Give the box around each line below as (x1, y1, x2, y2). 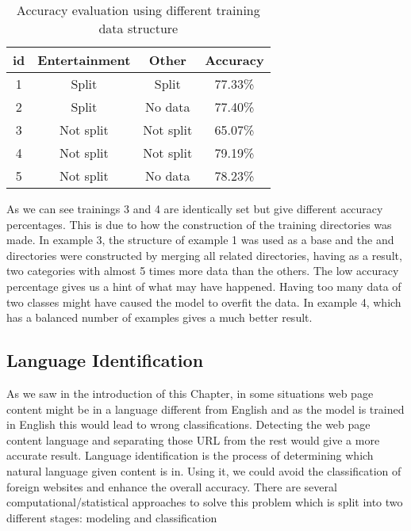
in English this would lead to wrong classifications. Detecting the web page (6, 416, 371, 433)
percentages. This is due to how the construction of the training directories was (6, 216, 392, 232)
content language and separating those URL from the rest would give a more (6, 431, 380, 448)
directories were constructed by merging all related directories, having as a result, (6, 246, 402, 263)
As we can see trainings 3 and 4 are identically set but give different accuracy (6, 201, 383, 216)
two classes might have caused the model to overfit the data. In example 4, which (6, 293, 401, 310)
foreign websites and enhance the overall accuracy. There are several (6, 478, 337, 495)
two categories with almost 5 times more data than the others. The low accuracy (6, 262, 399, 279)
